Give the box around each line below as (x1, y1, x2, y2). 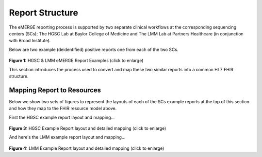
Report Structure (9, 7, 79, 18)
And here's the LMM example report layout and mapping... (9, 134, 126, 140)
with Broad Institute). (9, 38, 51, 44)
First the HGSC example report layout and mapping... (9, 114, 115, 120)
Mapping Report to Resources (9, 86, 101, 94)
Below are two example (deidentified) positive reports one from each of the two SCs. (9, 47, 179, 52)
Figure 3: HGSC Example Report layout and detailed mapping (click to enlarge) (9, 125, 166, 131)
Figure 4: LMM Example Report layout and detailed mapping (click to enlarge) (9, 145, 164, 151)
